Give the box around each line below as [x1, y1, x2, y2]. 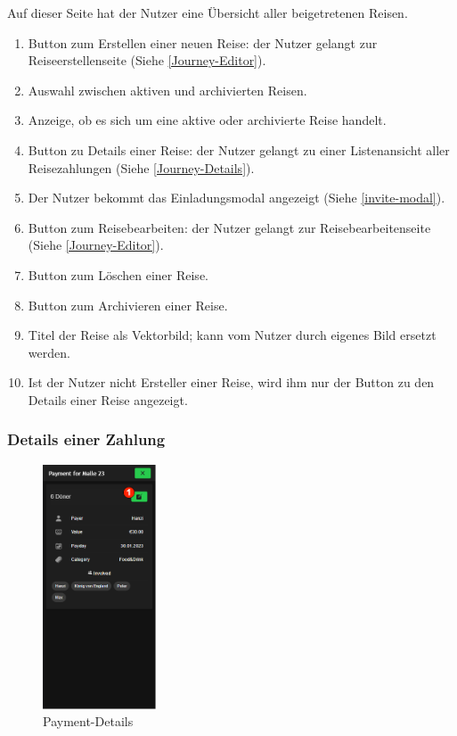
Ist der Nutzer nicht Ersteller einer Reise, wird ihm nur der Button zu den [28, 373, 435, 392]
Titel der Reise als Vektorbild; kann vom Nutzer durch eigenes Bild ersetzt [28, 326, 437, 344]
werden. [28, 343, 70, 361]
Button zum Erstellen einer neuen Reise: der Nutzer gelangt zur [28, 33, 378, 52]
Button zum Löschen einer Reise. [28, 265, 208, 284]
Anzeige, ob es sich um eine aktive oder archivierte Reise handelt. [28, 111, 387, 129]
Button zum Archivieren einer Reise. [28, 295, 228, 314]
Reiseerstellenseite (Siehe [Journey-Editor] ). [28, 51, 266, 70]
